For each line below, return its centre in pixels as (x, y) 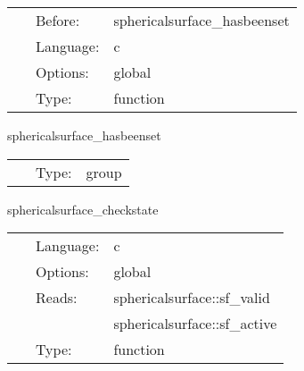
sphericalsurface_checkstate (83, 209)
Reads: (57, 298)
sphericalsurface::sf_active (195, 324)
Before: (58, 20)
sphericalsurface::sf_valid (192, 298)
